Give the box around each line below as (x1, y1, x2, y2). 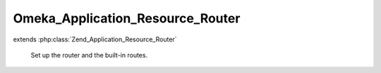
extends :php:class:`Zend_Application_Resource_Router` (13, 35, 177, 44)
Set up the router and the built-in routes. (30, 51, 148, 59)
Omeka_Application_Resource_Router (13, 11, 241, 26)
